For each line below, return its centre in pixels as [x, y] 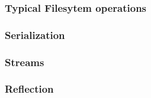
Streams [25, 62]
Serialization [35, 35]
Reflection [29, 89]
